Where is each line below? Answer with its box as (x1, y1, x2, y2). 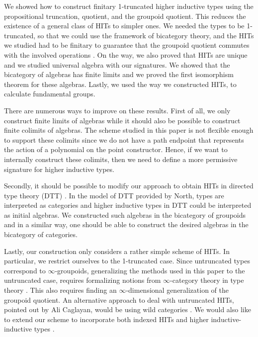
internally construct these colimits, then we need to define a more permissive (4, 154, 238, 164)
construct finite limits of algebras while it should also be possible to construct (4, 115, 241, 125)
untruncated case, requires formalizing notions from (4, 275, 161, 285)
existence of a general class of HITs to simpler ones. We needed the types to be (4, 20, 245, 31)
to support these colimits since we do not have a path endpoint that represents (4, 134, 244, 145)
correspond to (4, 265, 46, 275)
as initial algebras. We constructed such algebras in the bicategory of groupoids (4, 209, 246, 220)
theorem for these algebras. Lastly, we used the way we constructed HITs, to (4, 79, 237, 89)
